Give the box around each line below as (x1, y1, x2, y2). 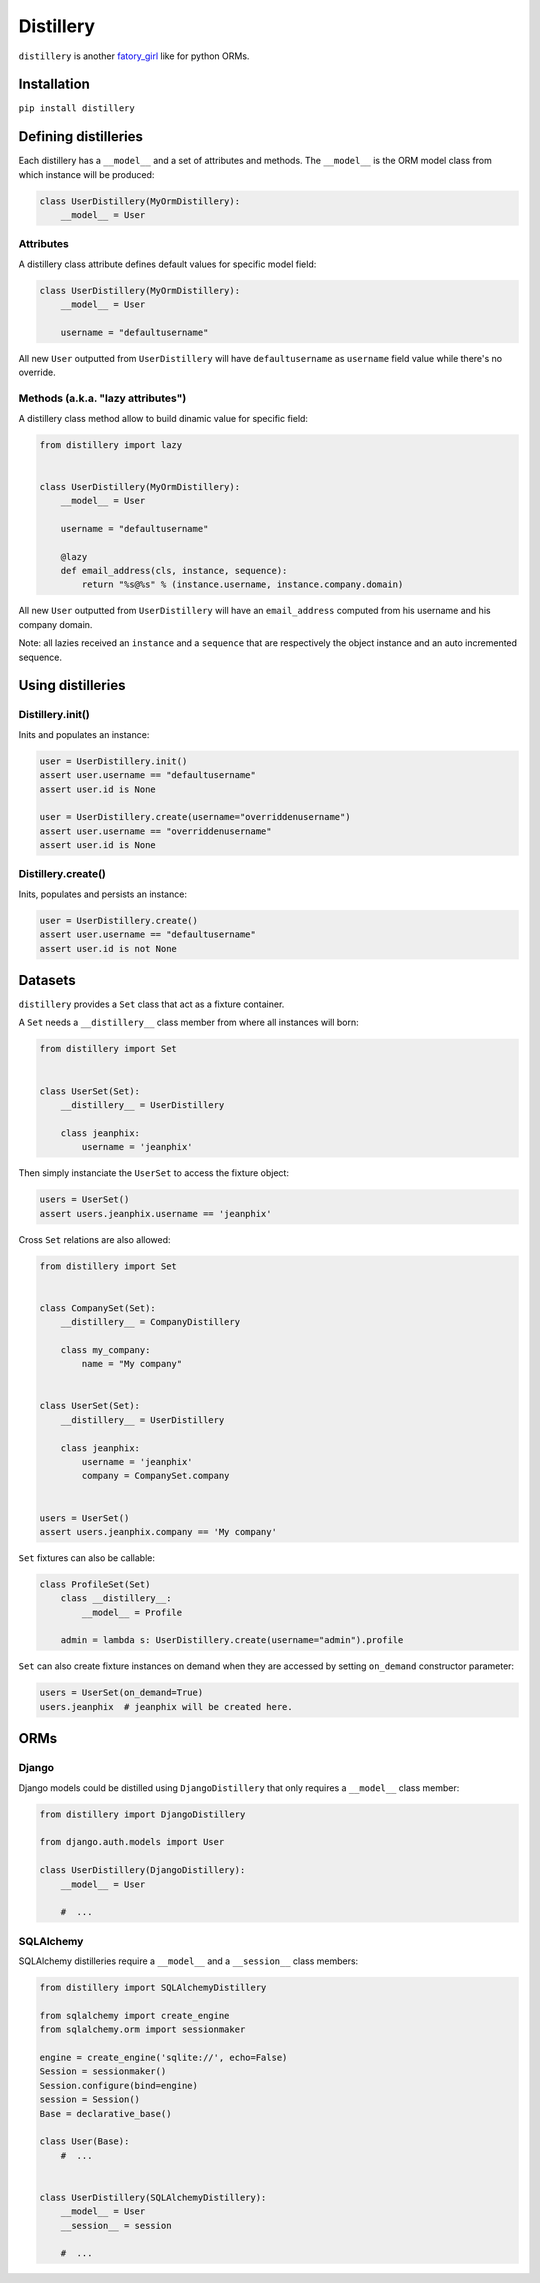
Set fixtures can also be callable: (18, 1551, 155, 1564)
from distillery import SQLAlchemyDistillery (39, 1982, 267, 1993)
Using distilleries (18, 677, 126, 694)
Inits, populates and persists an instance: (18, 888, 187, 900)
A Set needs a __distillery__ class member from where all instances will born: (18, 1016, 359, 1029)
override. (18, 366, 56, 379)
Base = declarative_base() (39, 2108, 172, 2119)
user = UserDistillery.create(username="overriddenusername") (39, 811, 351, 823)
